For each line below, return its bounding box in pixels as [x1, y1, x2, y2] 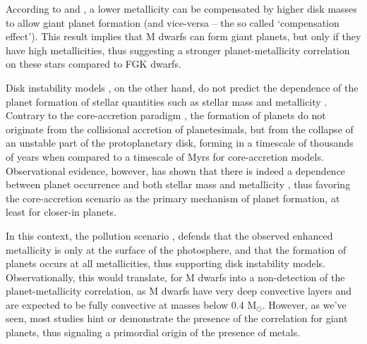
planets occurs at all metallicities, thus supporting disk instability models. [6, 256, 325, 271]
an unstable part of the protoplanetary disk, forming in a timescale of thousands [6, 135, 354, 150]
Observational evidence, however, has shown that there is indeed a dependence [6, 163, 346, 178]
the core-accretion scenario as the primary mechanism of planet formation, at [6, 190, 340, 205]
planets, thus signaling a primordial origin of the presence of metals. [6, 325, 301, 340]
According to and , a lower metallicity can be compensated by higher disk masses [6, 1, 357, 16]
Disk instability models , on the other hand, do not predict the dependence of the [6, 80, 359, 94]
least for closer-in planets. [6, 204, 117, 219]
